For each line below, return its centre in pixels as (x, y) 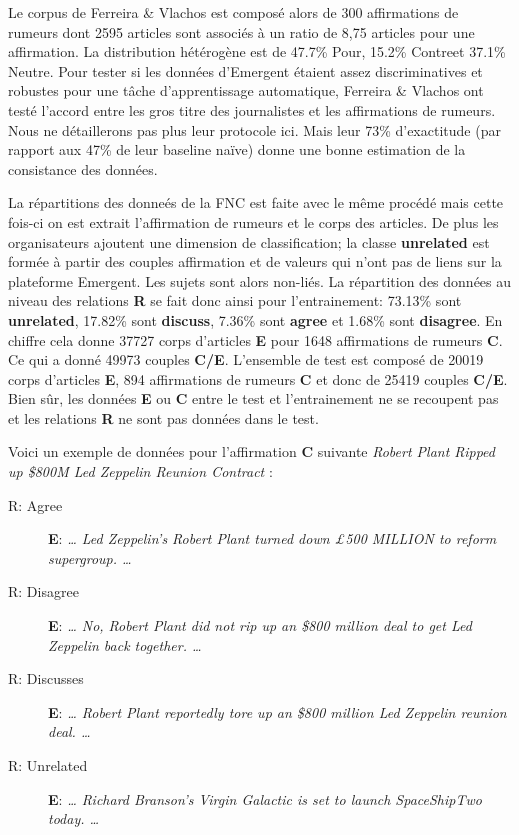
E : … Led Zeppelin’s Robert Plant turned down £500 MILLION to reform (272, 538)
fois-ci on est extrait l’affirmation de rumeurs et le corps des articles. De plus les (253, 221)
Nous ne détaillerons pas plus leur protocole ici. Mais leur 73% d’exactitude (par (254, 129)
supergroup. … (90, 557)
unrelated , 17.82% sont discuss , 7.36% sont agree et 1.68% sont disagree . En (255, 319)
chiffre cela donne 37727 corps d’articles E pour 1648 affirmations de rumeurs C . (255, 339)
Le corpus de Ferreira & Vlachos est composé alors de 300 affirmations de (233, 12)
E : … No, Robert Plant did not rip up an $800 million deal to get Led (260, 625)
